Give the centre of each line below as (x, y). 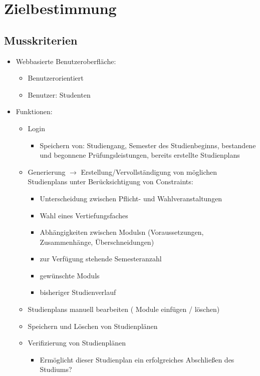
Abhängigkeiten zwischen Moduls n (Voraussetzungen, (122, 232)
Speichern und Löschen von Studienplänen (93, 326)
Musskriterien (41, 40)
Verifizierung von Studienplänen (77, 343)
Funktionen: (34, 111)
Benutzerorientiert (56, 78)
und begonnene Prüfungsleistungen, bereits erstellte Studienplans (140, 155)
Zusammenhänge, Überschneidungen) (97, 242)
